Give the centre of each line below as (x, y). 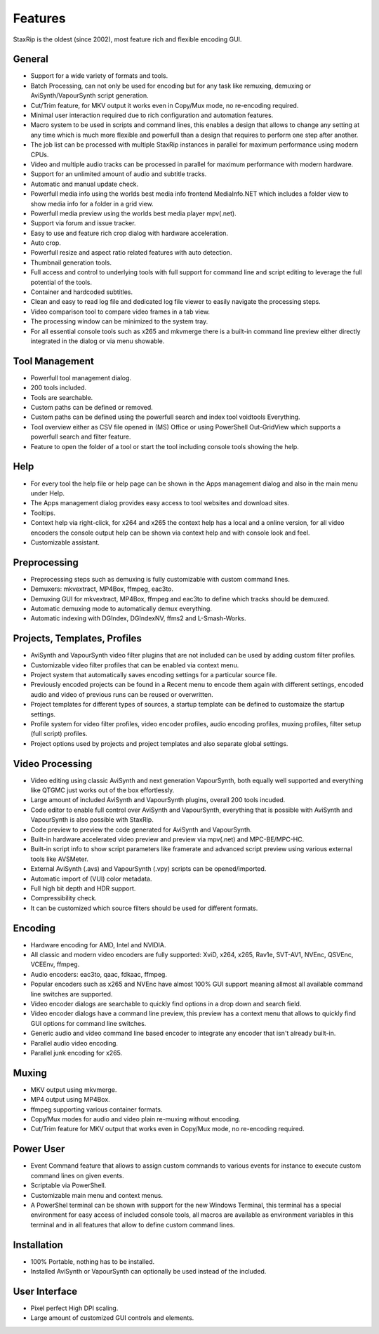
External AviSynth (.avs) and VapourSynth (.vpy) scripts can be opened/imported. (148, 869)
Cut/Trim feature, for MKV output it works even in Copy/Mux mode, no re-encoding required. (165, 105)
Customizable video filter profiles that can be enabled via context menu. (135, 665)
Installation (38, 1245)
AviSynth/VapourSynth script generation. (89, 95)
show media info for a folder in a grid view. (92, 204)
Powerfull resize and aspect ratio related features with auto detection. (131, 253)
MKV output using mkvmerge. (74, 1089)
